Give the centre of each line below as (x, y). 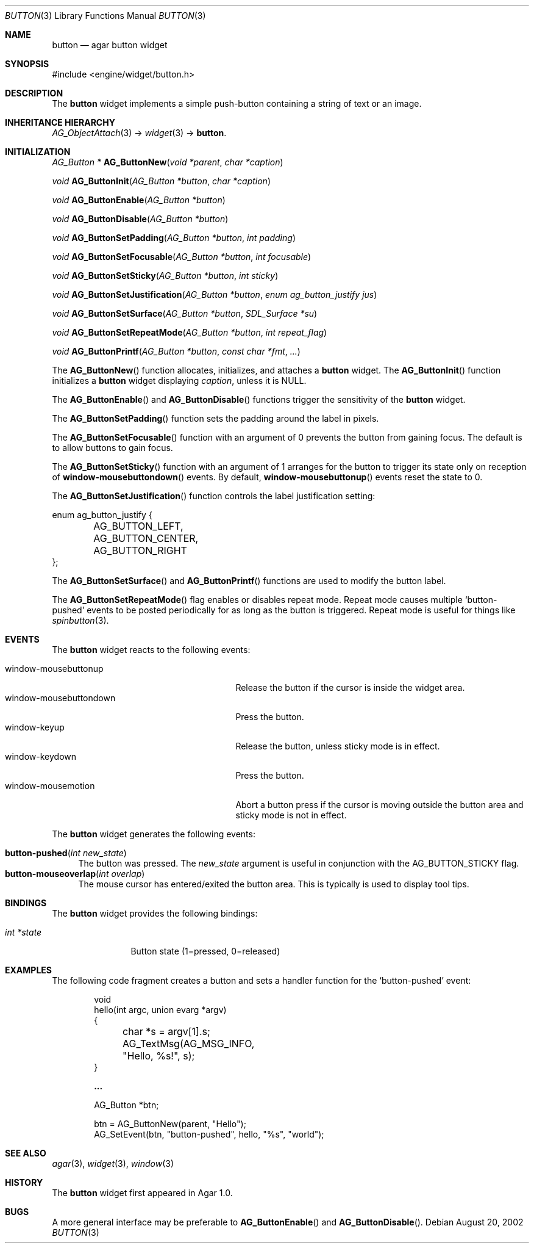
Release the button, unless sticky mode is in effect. (338, 746)
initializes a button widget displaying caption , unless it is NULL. (179, 381)
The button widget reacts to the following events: (151, 650)
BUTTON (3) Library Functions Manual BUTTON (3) (105, 16)
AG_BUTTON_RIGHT (140, 550)
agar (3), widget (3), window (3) (113, 1163)
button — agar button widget (110, 45)
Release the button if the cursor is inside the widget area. (350, 687)
